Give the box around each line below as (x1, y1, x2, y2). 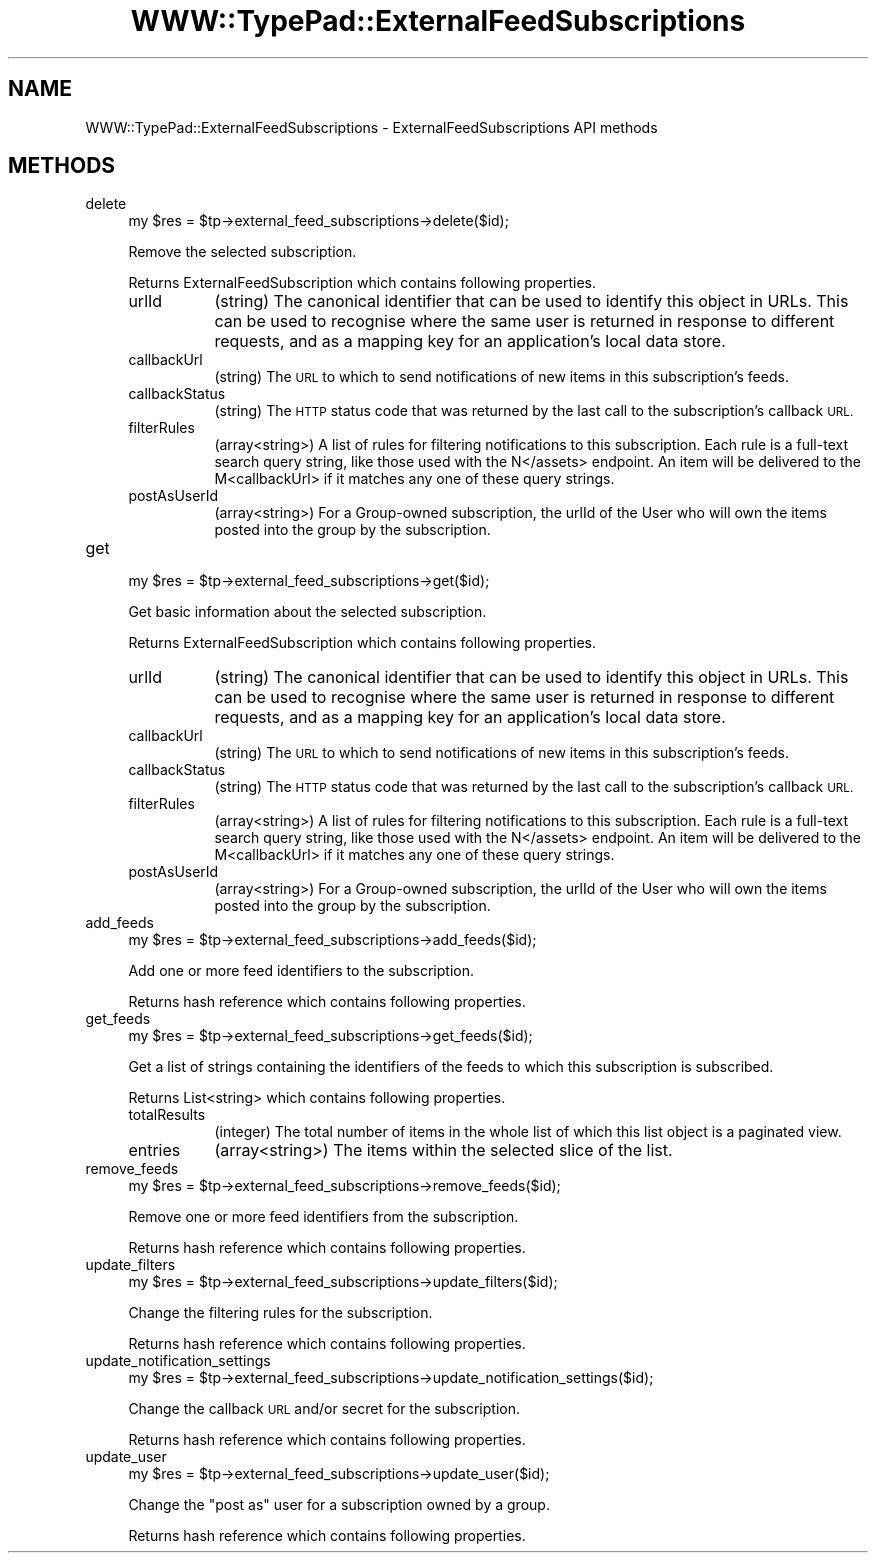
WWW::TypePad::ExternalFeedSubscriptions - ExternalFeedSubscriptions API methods (85, 118, 658, 136)
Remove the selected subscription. (128, 243, 357, 261)
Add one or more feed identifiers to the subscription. (128, 962, 475, 980)
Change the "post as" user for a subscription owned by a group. (128, 1496, 550, 1514)
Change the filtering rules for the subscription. (128, 1304, 433, 1322)
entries (128, 1140, 181, 1161)
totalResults (128, 1106, 206, 1124)
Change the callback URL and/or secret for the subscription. (128, 1400, 520, 1418)
